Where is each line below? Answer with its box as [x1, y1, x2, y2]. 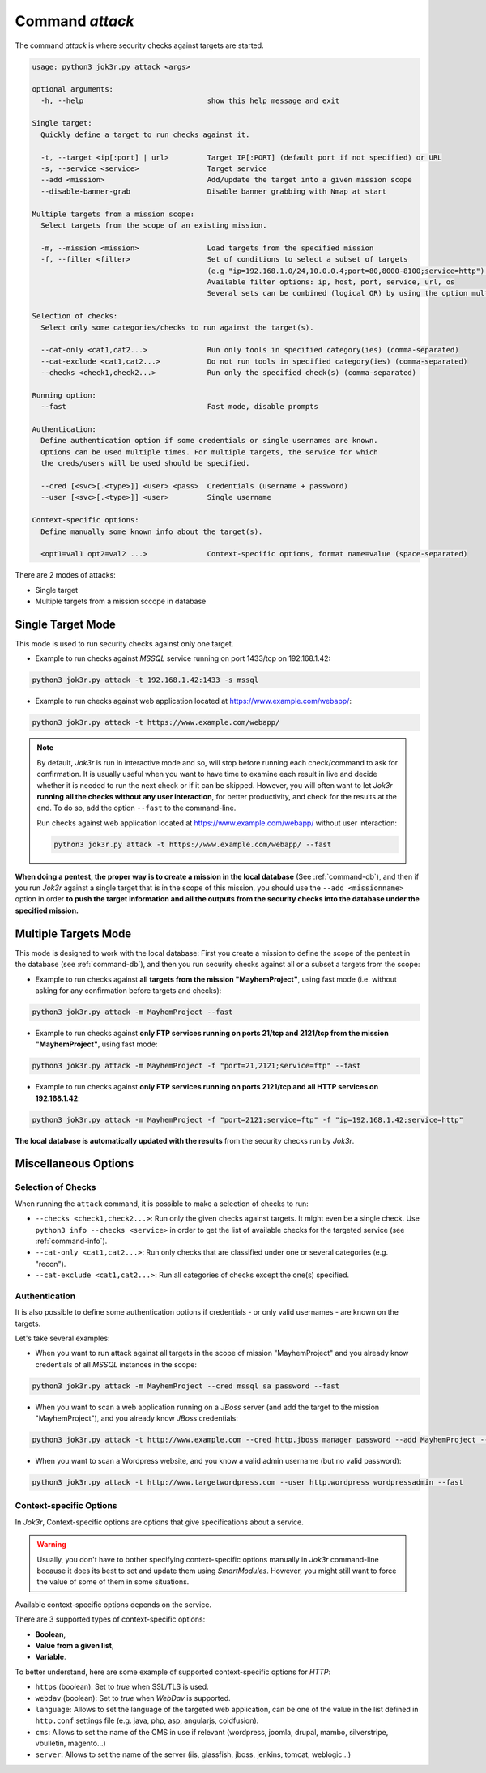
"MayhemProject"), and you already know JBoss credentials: [35, 1413, 238, 1423]
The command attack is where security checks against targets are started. [15, 40, 264, 50]
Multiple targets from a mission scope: [32, 209, 194, 219]
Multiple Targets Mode [15, 927, 132, 940]
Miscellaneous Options [15, 1157, 134, 1170]
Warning [36, 1540, 66, 1549]
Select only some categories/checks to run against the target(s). [40, 322, 314, 332]
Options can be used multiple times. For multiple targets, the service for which [40, 447, 378, 457]
